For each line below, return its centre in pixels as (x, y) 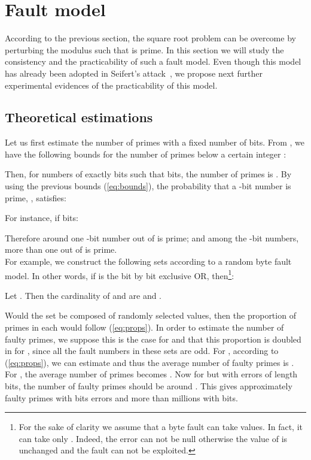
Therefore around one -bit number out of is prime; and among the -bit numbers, (152, 237)
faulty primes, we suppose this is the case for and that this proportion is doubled (153, 339)
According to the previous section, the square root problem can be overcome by (150, 38)
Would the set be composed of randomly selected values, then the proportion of (150, 315)
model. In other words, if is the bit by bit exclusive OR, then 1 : (120, 274)
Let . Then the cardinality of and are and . (83, 295)
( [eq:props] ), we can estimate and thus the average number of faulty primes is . (150, 362)
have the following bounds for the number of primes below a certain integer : (146, 154)
